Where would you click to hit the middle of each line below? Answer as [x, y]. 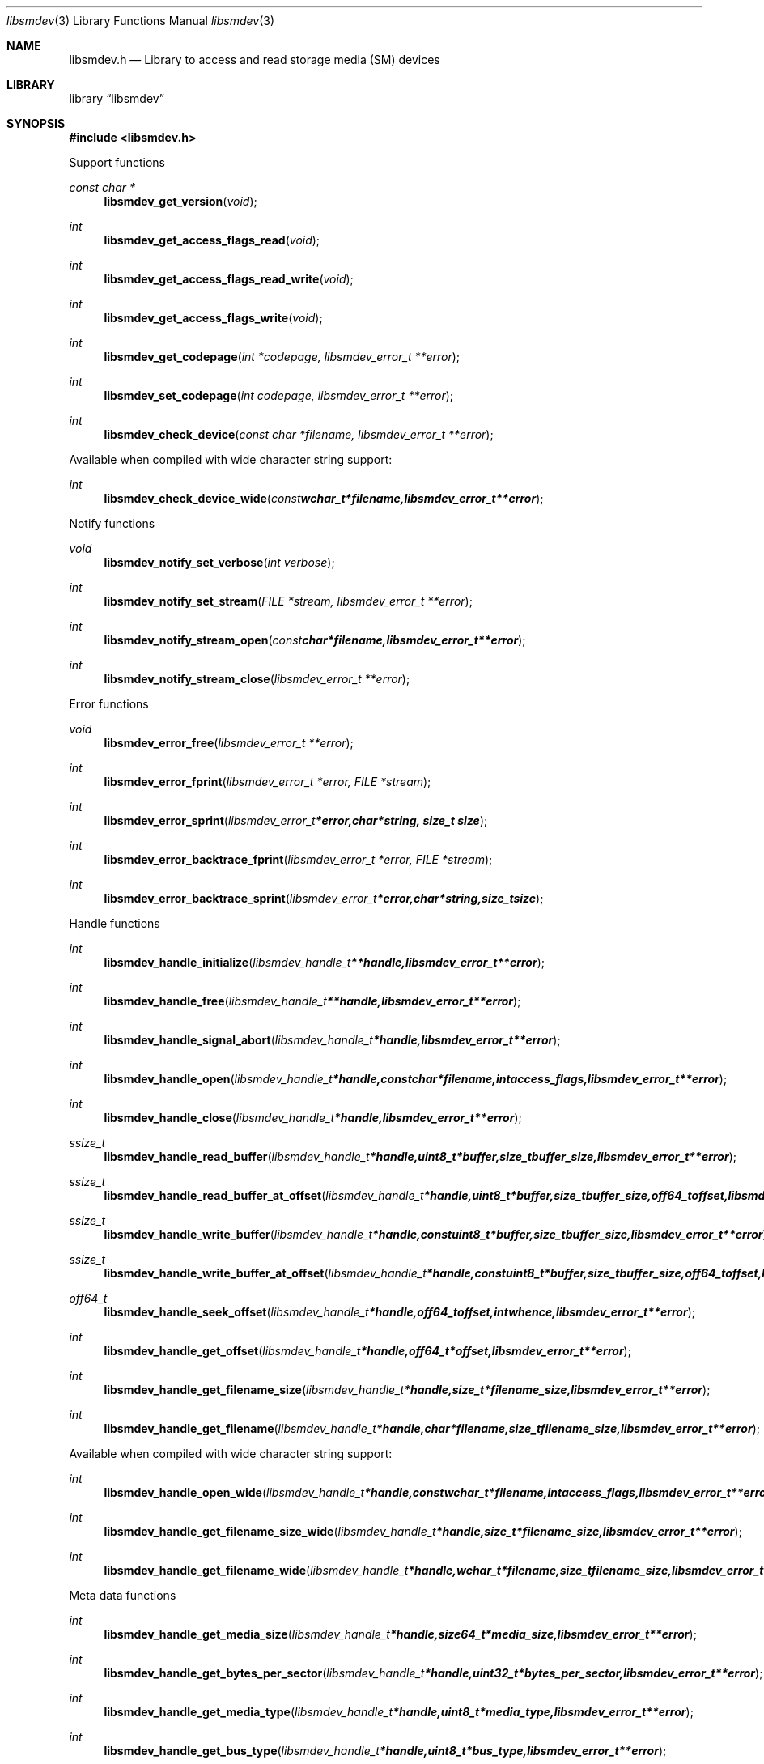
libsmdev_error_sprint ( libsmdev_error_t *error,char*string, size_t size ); [296, 820]
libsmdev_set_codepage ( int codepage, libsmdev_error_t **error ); [279, 395]
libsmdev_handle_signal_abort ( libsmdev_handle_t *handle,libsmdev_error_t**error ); [332, 1040]
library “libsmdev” [117, 98]
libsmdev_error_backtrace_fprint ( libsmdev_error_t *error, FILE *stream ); [298, 859]
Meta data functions [123, 1595]
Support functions [117, 162]
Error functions [109, 704]
